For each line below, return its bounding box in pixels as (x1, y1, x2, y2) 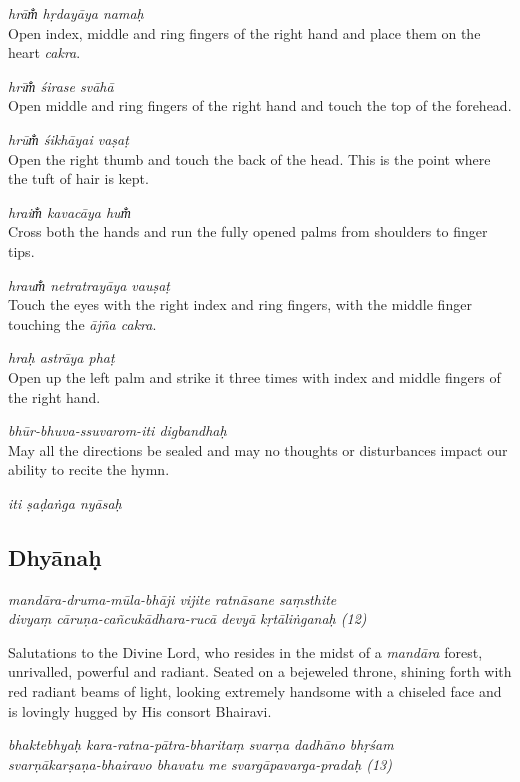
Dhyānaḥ (8, 541, 102, 572)
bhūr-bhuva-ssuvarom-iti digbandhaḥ (8, 420, 227, 441)
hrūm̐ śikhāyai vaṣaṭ (8, 128, 129, 149)
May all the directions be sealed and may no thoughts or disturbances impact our (8, 439, 508, 460)
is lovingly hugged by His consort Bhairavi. (8, 700, 272, 721)
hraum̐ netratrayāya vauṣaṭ (8, 274, 171, 295)
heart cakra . (8, 42, 81, 63)
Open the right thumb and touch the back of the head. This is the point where (8, 148, 491, 169)
